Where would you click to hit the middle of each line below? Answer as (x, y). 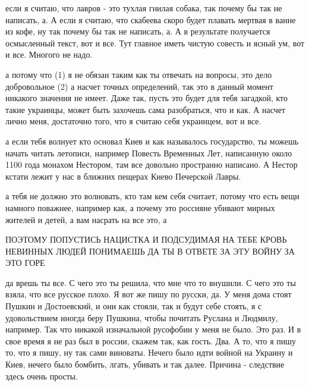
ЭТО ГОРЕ (25, 263)
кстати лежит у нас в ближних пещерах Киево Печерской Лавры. (123, 176)
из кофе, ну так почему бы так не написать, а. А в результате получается (138, 31)
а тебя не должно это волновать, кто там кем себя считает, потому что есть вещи (152, 196)
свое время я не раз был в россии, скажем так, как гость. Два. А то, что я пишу (151, 341)
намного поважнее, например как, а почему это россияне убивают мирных (140, 207)
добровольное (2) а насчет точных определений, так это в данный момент (139, 86)
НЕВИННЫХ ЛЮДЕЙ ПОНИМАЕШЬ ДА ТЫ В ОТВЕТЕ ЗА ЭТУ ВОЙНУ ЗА (150, 251)
